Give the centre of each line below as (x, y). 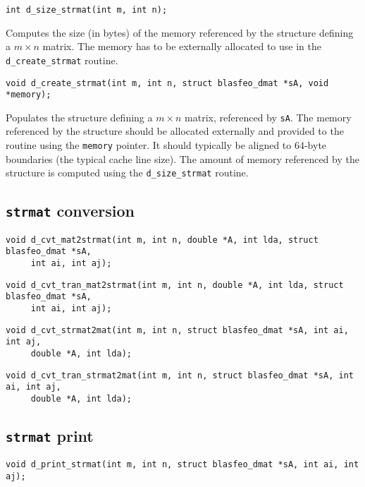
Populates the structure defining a (79, 117)
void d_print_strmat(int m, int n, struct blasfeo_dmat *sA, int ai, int (182, 465)
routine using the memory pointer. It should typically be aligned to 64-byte (166, 145)
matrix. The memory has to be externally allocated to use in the (182, 46)
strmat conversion (70, 211)
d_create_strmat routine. (62, 60)
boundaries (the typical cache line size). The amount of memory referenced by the (182, 158)
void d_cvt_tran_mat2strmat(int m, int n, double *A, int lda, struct (175, 285)
